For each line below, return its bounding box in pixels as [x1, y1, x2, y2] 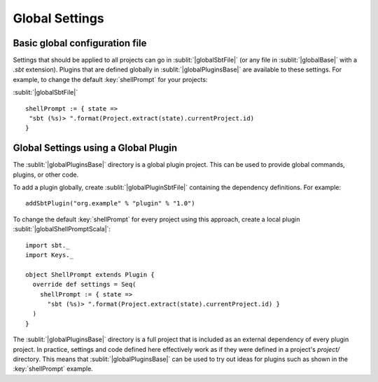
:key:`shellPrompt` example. [13, 364, 94, 373]
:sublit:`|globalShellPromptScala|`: [13, 225, 111, 233]
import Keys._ [25, 251, 73, 259]
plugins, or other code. [13, 170, 79, 179]
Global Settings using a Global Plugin [13, 142, 178, 154]
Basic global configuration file [13, 37, 147, 49]
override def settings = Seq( [32, 280, 136, 289]
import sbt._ [25, 241, 70, 249]
